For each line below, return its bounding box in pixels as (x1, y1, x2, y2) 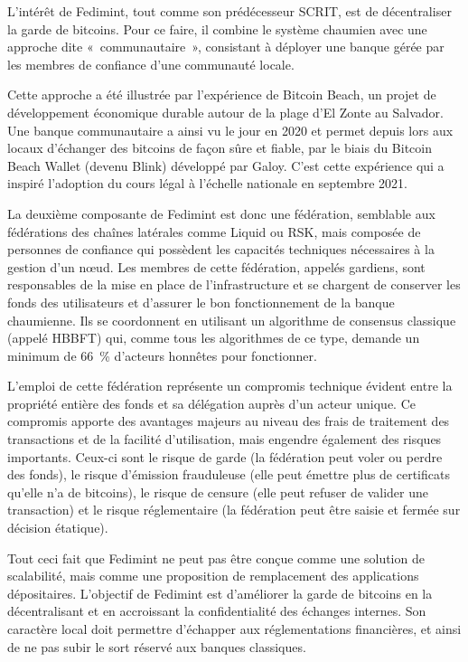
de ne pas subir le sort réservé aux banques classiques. (7, 637, 306, 656)
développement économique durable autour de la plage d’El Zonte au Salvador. (7, 102, 444, 121)
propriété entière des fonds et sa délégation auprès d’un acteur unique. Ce (7, 393, 417, 412)
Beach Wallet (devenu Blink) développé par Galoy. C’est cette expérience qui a (7, 156, 445, 175)
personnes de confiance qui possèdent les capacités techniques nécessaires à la (7, 240, 435, 259)
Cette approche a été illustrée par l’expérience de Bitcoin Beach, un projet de (7, 85, 436, 104)
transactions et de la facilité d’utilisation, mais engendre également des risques (7, 430, 442, 449)
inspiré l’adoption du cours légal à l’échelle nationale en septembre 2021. (7, 174, 407, 193)
